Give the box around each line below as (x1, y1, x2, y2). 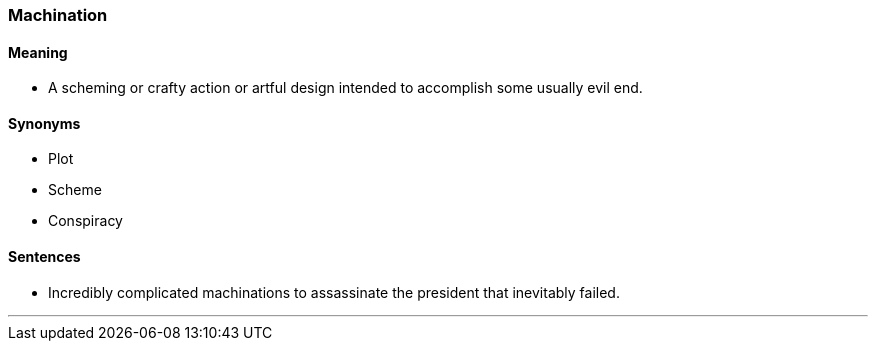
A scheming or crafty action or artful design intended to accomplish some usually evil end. (48, 79, 643, 97)
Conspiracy (48, 212, 123, 230)
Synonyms (8, 114, 81, 132)
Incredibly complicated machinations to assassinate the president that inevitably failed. (48, 283, 620, 301)
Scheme (48, 181, 102, 199)
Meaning (8, 43, 68, 61)
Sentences (8, 248, 81, 266)
